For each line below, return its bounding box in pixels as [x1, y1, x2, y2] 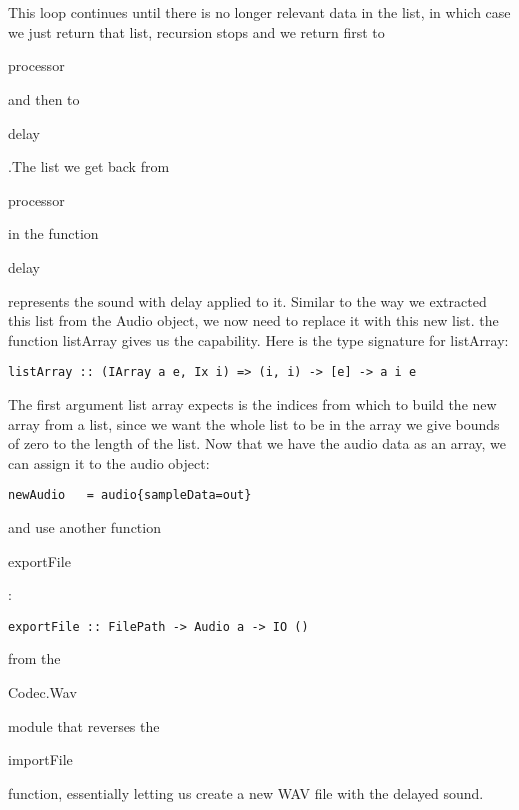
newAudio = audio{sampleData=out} [8, 488, 252, 503]
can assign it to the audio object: [8, 452, 210, 473]
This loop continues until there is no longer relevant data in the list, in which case [8, 2, 511, 23]
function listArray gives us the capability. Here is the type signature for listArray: [8, 329, 509, 350]
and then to [8, 88, 80, 109]
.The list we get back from [8, 156, 170, 177]
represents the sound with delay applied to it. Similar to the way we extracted [8, 290, 487, 311]
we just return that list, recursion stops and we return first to [8, 21, 385, 42]
